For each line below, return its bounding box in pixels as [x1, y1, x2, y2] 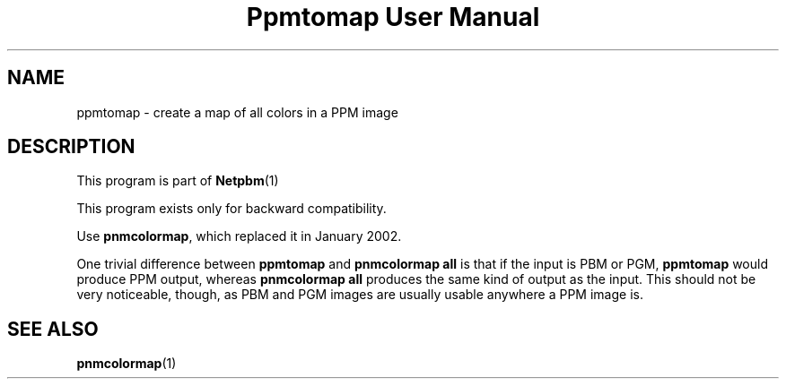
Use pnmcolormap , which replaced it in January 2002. [76, 228, 402, 244]
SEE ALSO [7, 317, 99, 340]
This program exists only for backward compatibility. [76, 201, 387, 217]
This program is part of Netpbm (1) [76, 173, 279, 189]
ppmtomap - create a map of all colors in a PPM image [76, 104, 398, 120]
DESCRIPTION [7, 135, 135, 159]
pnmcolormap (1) [76, 356, 177, 372]
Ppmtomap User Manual [246, 2, 540, 32]
